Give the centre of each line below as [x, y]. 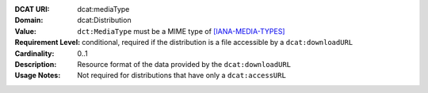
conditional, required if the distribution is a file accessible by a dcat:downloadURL [217, 43]
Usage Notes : [38, 76]
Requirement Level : [48, 43]
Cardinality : [34, 53]
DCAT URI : [32, 9]
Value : [26, 31]
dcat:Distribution [104, 20]
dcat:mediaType [103, 9]
